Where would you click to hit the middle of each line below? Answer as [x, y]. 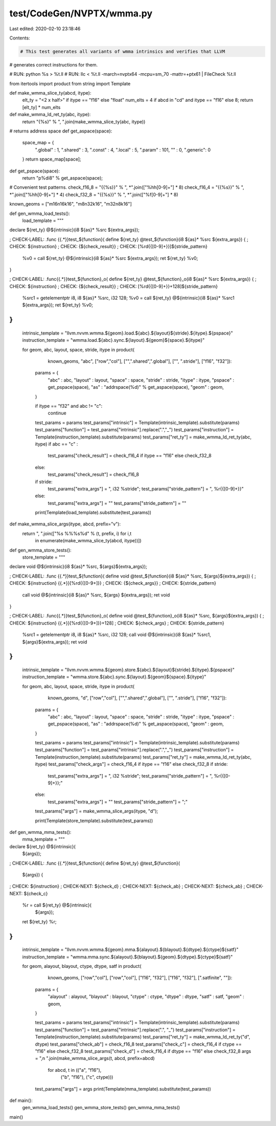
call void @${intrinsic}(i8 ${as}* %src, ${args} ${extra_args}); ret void [96, 595]
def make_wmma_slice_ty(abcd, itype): [50, 93]
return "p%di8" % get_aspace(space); [63, 178]
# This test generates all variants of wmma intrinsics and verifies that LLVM [123, 51]
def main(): [21, 1100]
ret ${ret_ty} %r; [39, 921]
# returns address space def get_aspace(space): [61, 131]
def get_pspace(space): [34, 171]
